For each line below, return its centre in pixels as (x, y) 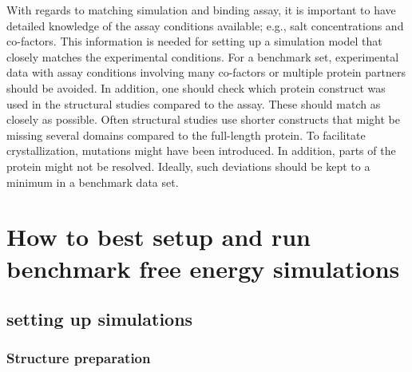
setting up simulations (100, 319)
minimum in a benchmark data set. (93, 182)
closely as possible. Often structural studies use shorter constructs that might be (203, 119)
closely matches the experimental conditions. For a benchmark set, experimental (203, 56)
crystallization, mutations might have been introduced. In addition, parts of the (201, 150)
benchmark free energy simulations (203, 268)
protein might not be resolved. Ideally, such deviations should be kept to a (188, 166)
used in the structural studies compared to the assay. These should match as (194, 103)
